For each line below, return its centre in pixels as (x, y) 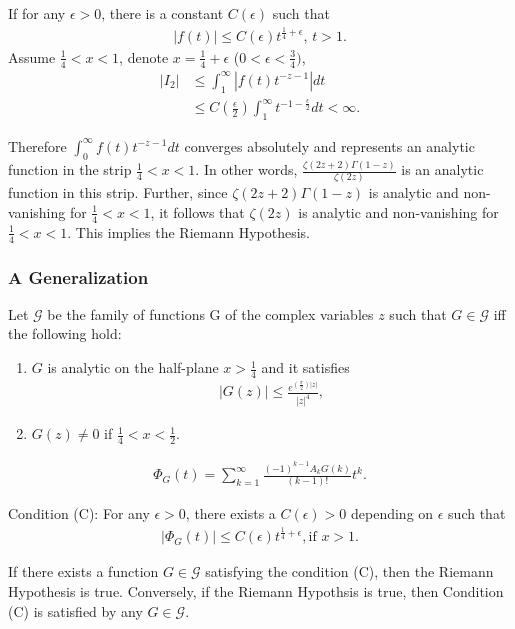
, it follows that (197, 211)
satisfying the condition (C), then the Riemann (349, 571)
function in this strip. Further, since (118, 192)
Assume (32, 56)
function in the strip (70, 169)
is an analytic (442, 169)
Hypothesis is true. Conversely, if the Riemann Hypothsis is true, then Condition (256, 590)
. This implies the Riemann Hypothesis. (189, 231)
